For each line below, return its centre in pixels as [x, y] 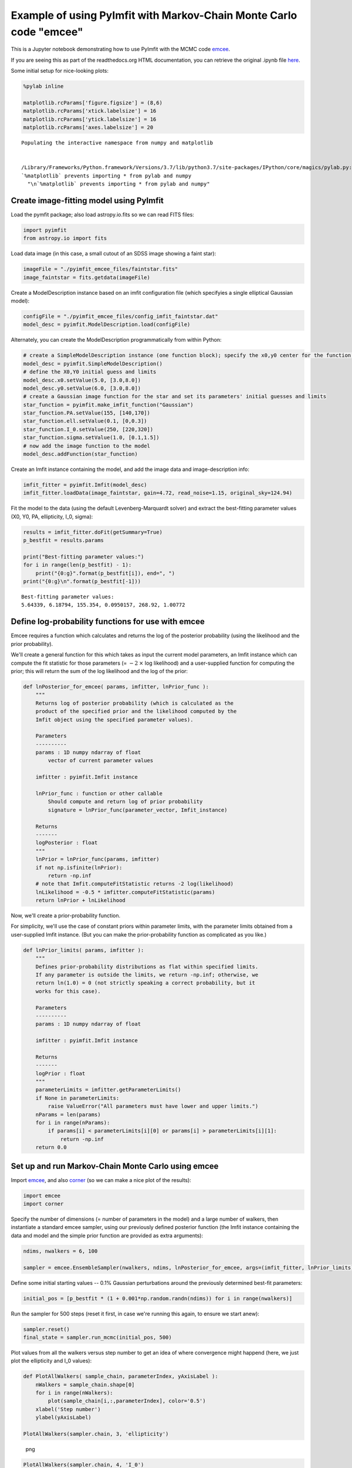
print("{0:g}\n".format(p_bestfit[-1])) [82, 582]
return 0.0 [51, 1147]
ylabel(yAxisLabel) [64, 1418]
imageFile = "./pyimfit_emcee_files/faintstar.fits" [101, 269]
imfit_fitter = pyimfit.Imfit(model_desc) [85, 485]
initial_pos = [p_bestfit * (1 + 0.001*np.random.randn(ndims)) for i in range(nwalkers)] [158, 1298]
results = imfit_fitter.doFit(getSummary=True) [93, 532]
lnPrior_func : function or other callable [99, 794]
